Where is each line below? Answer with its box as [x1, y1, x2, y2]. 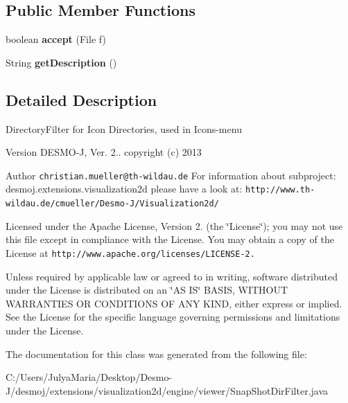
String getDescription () [6, 55, 117, 69]
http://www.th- [245, 185, 315, 195]
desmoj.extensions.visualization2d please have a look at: [6, 181, 243, 196]
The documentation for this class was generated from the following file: [6, 346, 307, 361]
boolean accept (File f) [6, 32, 106, 46]
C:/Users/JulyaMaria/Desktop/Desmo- [6, 370, 173, 384]
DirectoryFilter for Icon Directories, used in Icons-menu [6, 121, 242, 136]
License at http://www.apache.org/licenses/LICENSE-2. [6, 245, 255, 260]
